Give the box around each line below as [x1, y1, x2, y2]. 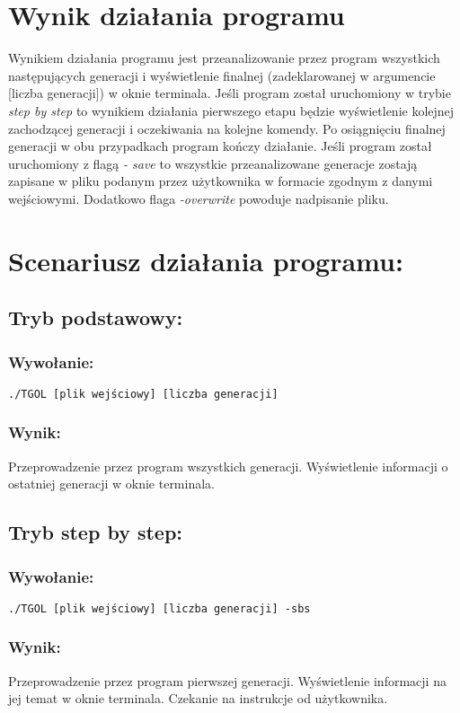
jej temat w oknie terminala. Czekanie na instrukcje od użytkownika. [8, 689, 388, 708]
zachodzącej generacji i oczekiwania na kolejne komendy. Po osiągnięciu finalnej [8, 119, 446, 137]
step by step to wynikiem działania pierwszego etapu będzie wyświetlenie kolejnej [8, 101, 455, 119]
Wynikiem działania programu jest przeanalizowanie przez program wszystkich [8, 48, 440, 67]
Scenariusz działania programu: [8, 242, 403, 278]
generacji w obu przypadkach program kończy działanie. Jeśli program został [8, 136, 432, 155]
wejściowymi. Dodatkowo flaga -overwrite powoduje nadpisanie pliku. [8, 189, 389, 207]
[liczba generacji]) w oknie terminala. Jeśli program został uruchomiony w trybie [8, 84, 451, 102]
